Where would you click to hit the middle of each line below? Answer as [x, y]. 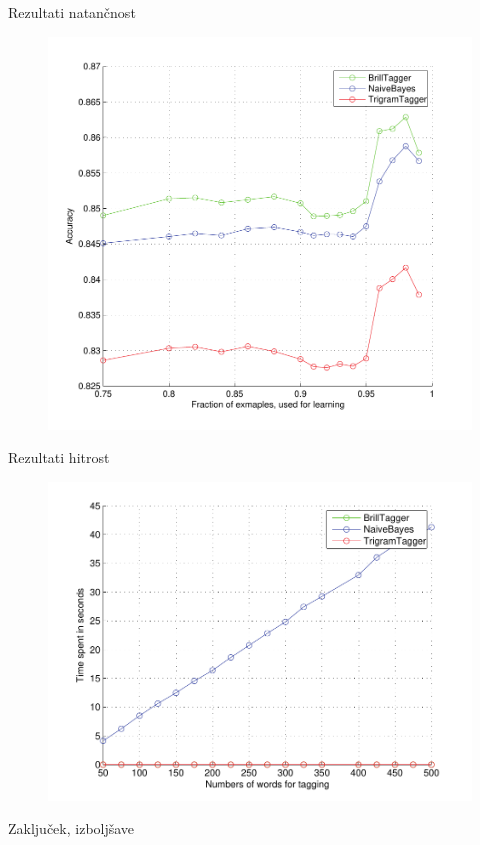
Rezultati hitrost [59, 457]
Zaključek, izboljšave [71, 828]
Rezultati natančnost [72, 12]
